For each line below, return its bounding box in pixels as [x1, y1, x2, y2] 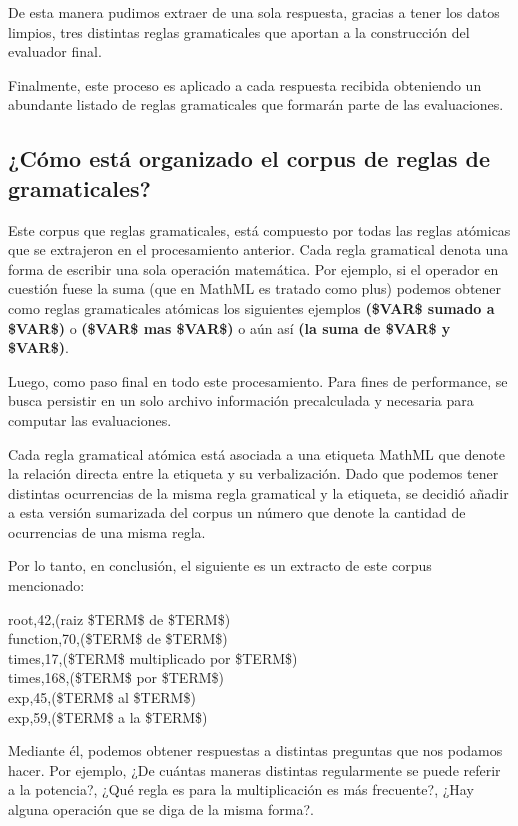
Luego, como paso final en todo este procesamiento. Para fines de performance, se [8, 370, 508, 391]
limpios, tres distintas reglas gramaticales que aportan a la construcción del [8, 21, 470, 42]
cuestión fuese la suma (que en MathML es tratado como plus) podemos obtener [8, 278, 502, 299]
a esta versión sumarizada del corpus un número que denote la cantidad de [8, 502, 466, 523]
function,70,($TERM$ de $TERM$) [8, 628, 228, 649]
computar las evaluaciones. [8, 409, 172, 430]
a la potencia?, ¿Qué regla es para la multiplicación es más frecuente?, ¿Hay [8, 779, 474, 800]
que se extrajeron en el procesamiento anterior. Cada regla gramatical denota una [8, 239, 509, 260]
